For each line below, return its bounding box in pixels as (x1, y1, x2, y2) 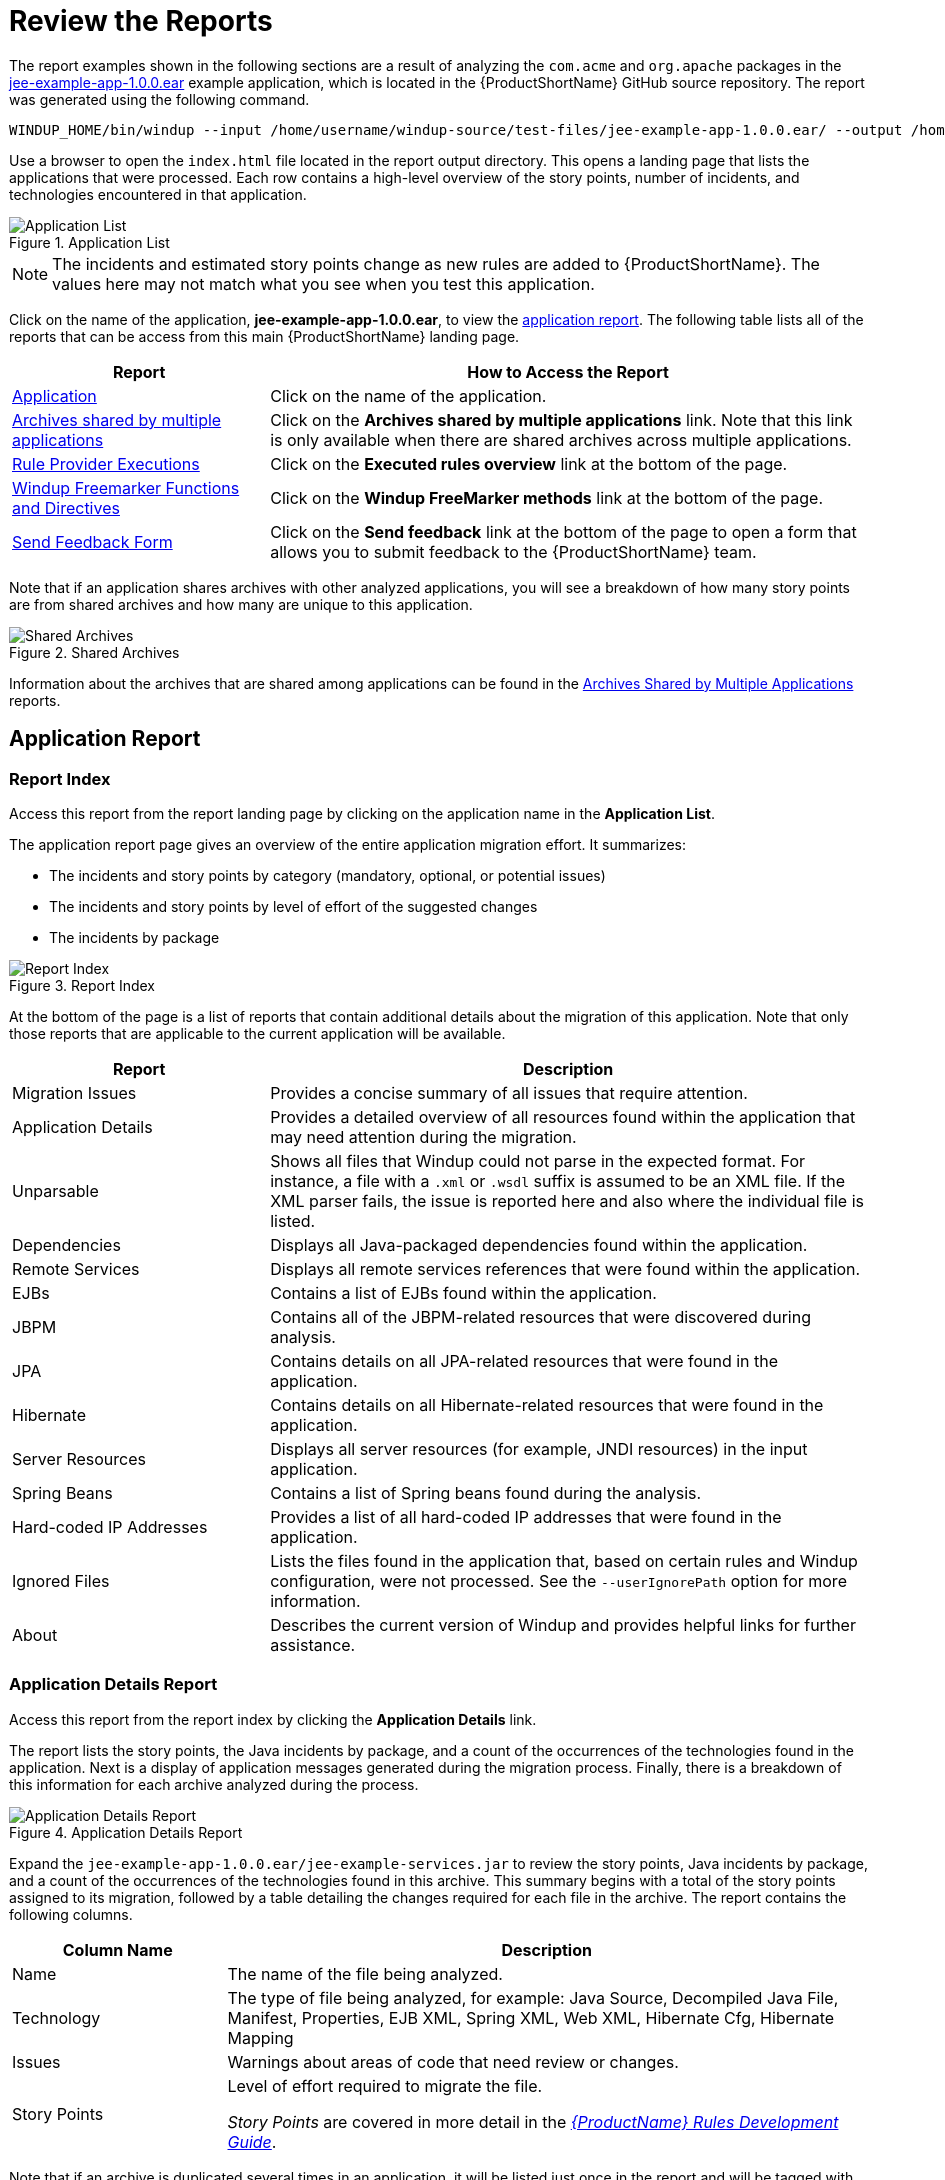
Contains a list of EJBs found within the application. (270, 1282, 657, 1303)
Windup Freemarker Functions (12, 477, 240, 498)
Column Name (62, 1939, 173, 1960)
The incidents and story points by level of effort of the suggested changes (49, 897, 538, 915)
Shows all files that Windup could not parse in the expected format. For (270, 1150, 805, 1171)
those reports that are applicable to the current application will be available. (9, 1024, 506, 1042)
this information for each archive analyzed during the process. (9, 1775, 419, 1793)
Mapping (227, 2027, 294, 2048)
